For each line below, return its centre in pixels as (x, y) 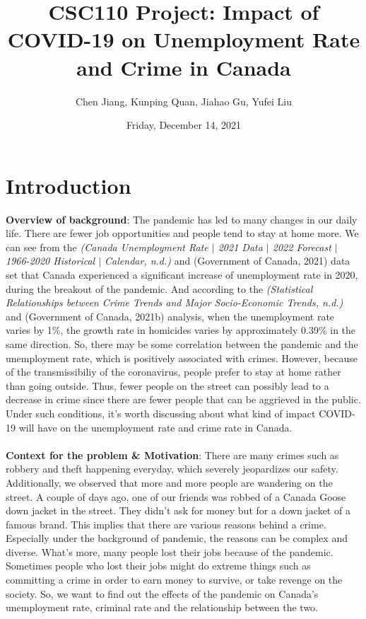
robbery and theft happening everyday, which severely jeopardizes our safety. (172, 469)
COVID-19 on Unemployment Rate (184, 39)
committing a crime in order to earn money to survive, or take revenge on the (174, 580)
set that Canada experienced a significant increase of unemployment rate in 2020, (182, 274)
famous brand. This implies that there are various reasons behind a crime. (166, 524)
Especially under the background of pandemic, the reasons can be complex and (177, 538)
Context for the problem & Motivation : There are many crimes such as (172, 455)
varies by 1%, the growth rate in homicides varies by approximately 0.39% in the (181, 330)
